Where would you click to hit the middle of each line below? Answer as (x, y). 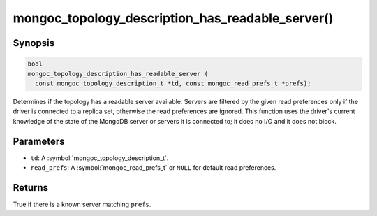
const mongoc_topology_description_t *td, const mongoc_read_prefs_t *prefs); (173, 83)
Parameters (39, 141)
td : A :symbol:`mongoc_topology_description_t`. (99, 158)
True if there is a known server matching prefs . (82, 204)
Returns (31, 188)
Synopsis (34, 43)
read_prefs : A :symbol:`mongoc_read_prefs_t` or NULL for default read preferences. (153, 167)
